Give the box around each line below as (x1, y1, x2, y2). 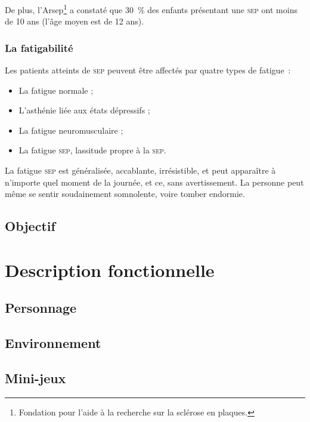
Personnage (5, 298, 77, 317)
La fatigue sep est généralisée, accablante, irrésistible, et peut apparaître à (5, 164, 276, 177)
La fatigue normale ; (18, 84, 94, 96)
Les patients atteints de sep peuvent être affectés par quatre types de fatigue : (5, 64, 291, 76)
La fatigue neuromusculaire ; (18, 124, 123, 136)
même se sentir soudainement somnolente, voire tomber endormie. (5, 187, 245, 200)
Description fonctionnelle (5, 257, 215, 282)
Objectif (5, 217, 55, 235)
